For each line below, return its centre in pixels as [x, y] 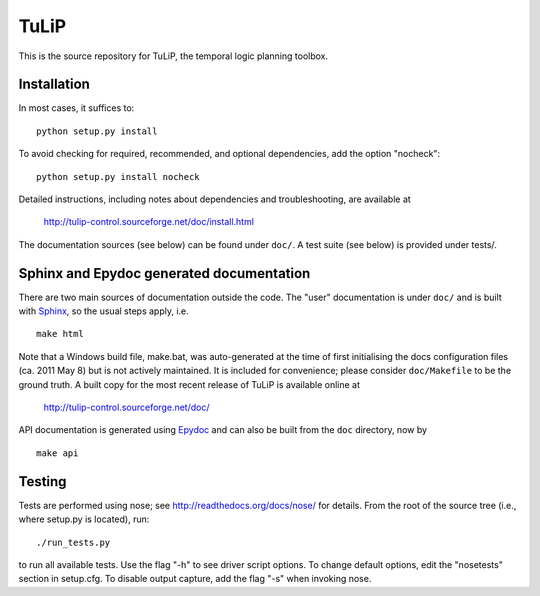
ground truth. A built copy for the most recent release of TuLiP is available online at [189, 384]
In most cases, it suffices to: [76, 108]
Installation [54, 84]
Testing [42, 481]
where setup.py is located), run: [84, 519]
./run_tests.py [73, 542]
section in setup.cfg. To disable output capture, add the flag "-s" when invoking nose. [195, 579]
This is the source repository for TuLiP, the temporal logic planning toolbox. [173, 56]
